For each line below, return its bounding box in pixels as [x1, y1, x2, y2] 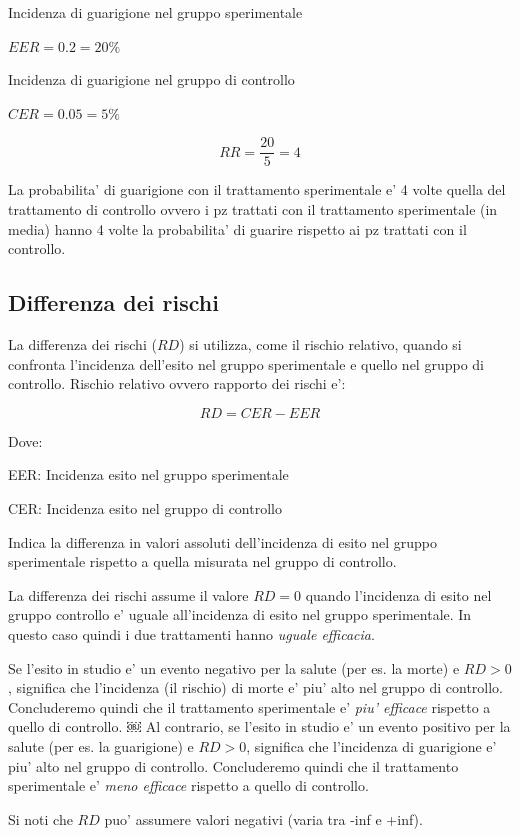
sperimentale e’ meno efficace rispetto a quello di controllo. [8, 775, 369, 796]
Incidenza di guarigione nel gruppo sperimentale [8, 2, 303, 22]
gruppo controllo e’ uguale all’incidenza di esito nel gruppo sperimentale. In [8, 604, 472, 625]
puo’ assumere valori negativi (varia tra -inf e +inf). [104, 808, 423, 829]
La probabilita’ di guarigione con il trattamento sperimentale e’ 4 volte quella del [8, 179, 506, 200]
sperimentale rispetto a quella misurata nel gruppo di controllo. [8, 551, 397, 572]
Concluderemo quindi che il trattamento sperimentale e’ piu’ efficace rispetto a [8, 696, 491, 717]
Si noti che [8, 808, 73, 829]
